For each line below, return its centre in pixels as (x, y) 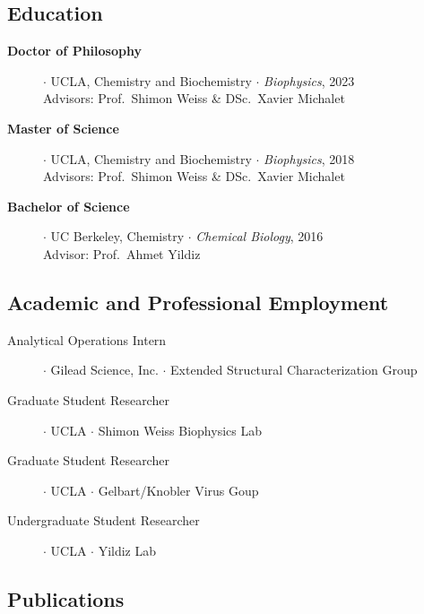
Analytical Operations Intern (87, 339)
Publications (66, 598)
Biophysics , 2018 (309, 158)
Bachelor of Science (69, 206)
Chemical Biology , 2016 (260, 236)
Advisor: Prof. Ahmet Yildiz (122, 253)
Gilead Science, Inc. (104, 370)
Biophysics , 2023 (309, 80)
